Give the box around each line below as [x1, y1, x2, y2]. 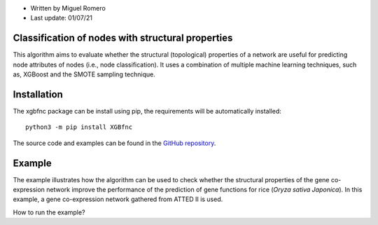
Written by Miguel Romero [30, 4, 106, 12]
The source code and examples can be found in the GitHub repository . [13, 139, 216, 147]
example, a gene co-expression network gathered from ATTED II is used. [13, 195, 223, 203]
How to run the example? [13, 207, 85, 217]
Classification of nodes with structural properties [13, 32, 233, 44]
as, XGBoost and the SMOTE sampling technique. [13, 70, 155, 79]
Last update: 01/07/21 [30, 14, 92, 22]
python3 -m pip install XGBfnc [25, 123, 133, 131]
